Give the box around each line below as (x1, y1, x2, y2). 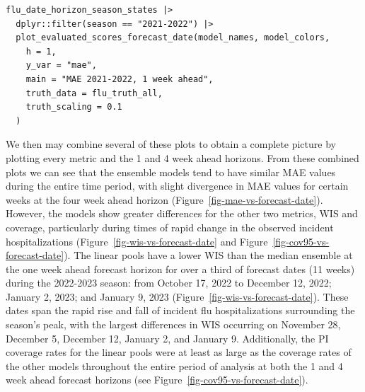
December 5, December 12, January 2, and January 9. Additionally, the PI (6, 330, 329, 345)
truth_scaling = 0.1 (25, 102, 122, 113)
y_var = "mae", (25, 60, 97, 71)
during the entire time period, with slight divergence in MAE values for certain (6, 178, 349, 193)
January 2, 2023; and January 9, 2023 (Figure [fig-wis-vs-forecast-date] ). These (6, 289, 349, 304)
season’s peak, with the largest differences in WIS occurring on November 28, (6, 317, 341, 332)
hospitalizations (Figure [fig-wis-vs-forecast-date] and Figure (6, 234, 268, 248)
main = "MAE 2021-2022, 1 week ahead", (25, 74, 214, 84)
